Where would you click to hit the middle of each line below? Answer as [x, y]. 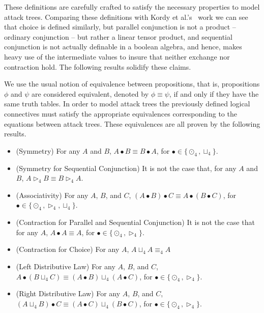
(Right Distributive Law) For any [68, 293]
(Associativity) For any [52, 195]
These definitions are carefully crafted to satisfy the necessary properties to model [132, 7]
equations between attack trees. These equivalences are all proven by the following [132, 123]
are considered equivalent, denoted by [90, 93]
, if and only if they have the [214, 93]
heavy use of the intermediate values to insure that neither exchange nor [117, 56]
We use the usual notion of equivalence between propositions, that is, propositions [132, 84]
